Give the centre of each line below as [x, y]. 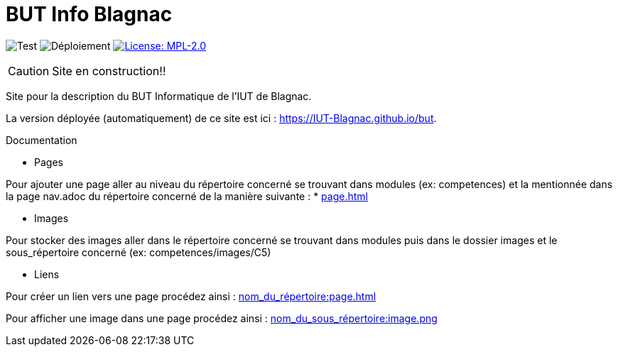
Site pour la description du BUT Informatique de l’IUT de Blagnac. [159, 96]
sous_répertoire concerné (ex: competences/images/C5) [139, 252]
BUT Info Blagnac [89, 14]
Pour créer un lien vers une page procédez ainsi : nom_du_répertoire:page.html [191, 296]
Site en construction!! [109, 71]
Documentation [42, 140]
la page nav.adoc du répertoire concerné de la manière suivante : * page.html [187, 196]
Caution [29, 71]
